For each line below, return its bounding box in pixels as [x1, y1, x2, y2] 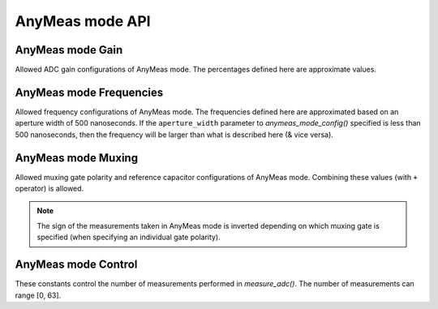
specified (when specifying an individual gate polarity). [36, 232, 221, 242]
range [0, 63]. [15, 290, 62, 300]
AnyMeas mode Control [15, 258, 138, 272]
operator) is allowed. [15, 183, 84, 194]
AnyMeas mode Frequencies [15, 85, 164, 99]
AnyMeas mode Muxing [15, 151, 138, 165]
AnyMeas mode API [15, 12, 151, 30]
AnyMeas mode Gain [15, 43, 123, 57]
